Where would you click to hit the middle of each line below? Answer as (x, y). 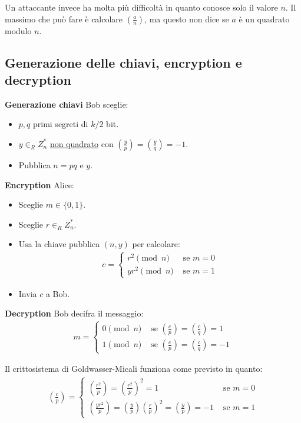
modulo (18, 30)
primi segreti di (60, 124)
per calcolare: (156, 244)
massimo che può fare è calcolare (64, 19)
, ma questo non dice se (187, 19)
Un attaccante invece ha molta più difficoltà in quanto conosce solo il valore (141, 7)
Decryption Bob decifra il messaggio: (74, 313)
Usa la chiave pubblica (59, 244)
